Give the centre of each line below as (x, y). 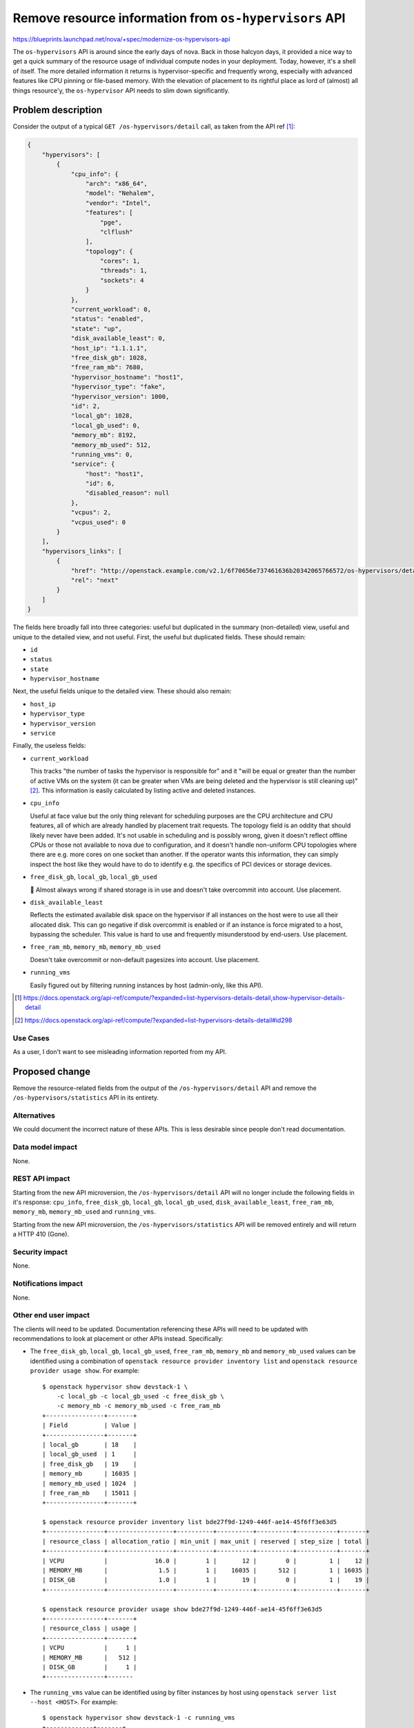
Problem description (58, 110)
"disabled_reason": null (127, 493)
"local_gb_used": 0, (106, 425)
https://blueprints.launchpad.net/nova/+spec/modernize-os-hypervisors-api (121, 39)
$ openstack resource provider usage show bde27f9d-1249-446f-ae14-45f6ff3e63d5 (183, 1609)
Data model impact (45, 1147)
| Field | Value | (90, 1425)
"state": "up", (96, 329)
